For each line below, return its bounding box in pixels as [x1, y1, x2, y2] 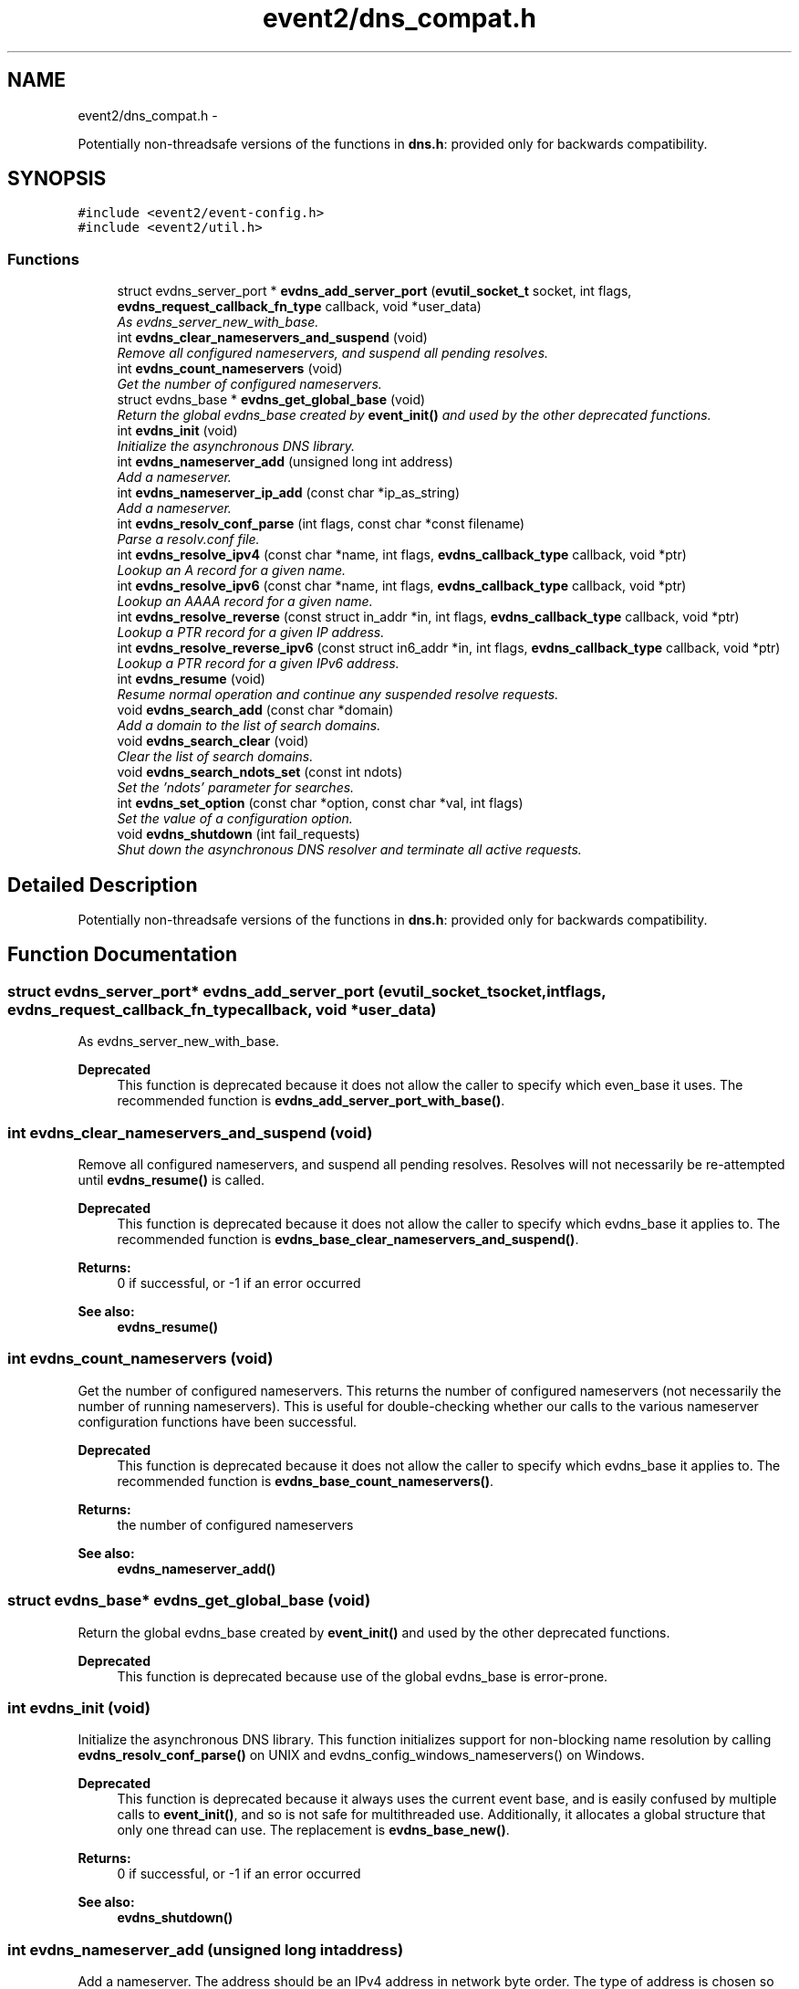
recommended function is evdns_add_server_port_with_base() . [117, 1093, 505, 1109]
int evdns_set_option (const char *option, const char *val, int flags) [117, 795, 524, 811]
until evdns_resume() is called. [78, 1172, 265, 1188]
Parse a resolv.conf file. [117, 531, 260, 548]
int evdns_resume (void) [117, 671, 265, 687]
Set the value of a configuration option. [117, 811, 353, 827]
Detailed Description [7, 873, 198, 896]
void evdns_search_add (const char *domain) [117, 702, 394, 718]
